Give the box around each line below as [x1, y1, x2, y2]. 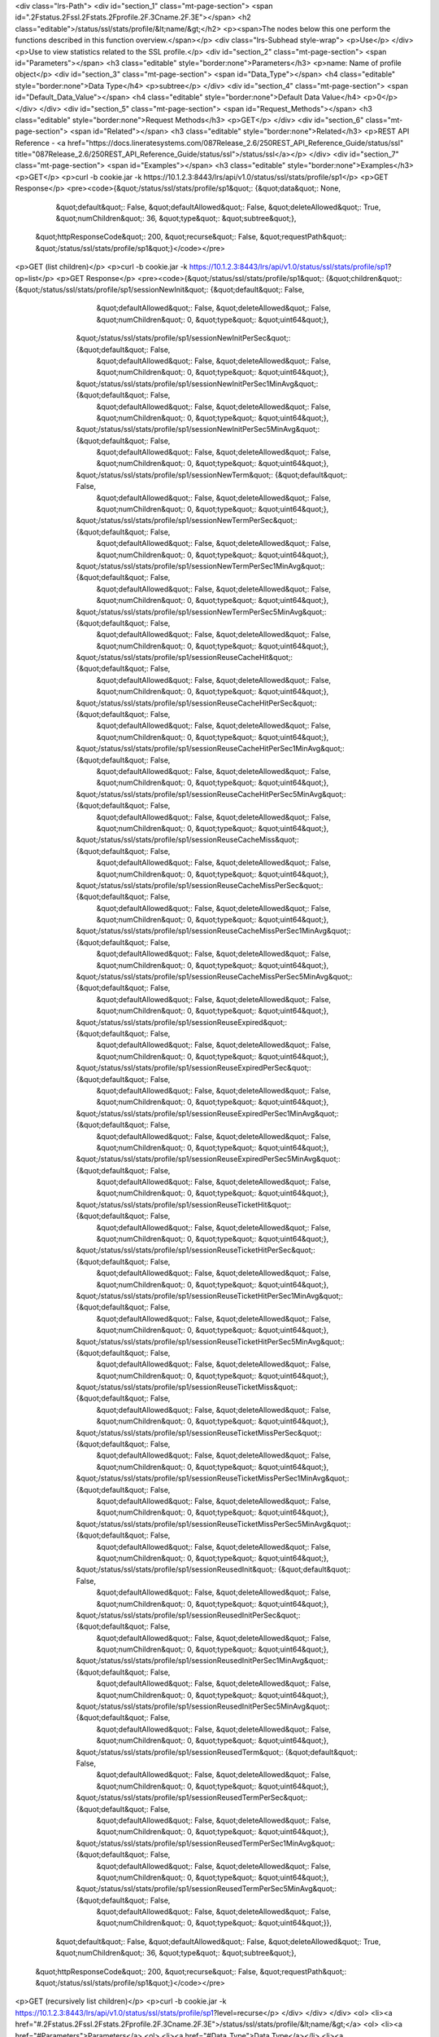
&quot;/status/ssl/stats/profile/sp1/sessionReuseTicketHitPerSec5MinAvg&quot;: [76, 1336, 345, 1346]
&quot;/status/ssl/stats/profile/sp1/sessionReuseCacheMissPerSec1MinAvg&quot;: [76, 926, 351, 936]
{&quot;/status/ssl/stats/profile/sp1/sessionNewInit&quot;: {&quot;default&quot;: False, [15, 284, 305, 294]
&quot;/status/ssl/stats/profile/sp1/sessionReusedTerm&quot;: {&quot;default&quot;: [76, 1747, 358, 1757]
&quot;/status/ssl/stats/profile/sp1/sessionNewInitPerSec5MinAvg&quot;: [76, 425, 320, 434]
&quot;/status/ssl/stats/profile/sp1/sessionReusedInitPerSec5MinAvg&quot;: [76, 1701, 330, 1711]
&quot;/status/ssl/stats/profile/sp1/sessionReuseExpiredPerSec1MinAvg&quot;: [76, 1108, 339, 1118]
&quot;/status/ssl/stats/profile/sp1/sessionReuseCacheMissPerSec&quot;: [76, 880, 324, 890]
